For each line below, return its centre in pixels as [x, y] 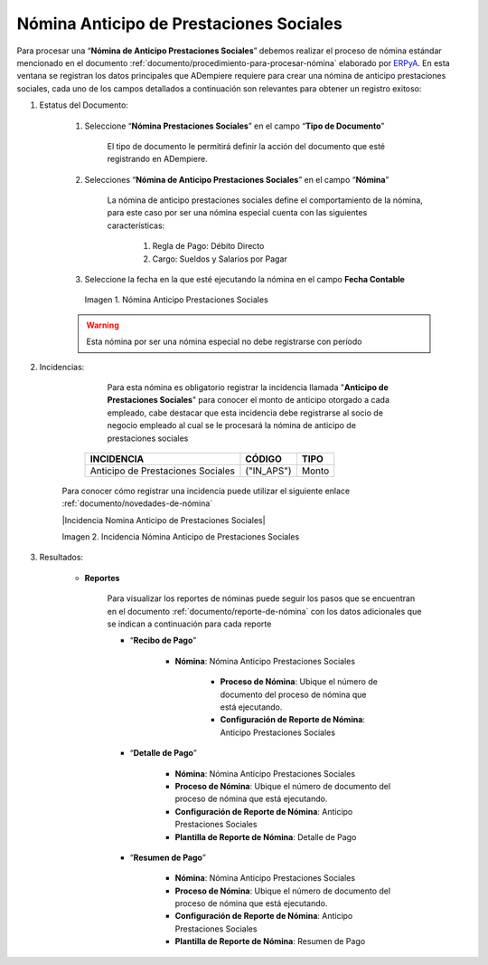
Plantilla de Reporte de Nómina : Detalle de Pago [266, 836]
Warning [103, 325]
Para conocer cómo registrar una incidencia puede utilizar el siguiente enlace [206, 491]
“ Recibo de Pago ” [163, 640]
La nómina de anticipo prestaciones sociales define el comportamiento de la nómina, [265, 200]
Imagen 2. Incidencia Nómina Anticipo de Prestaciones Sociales [181, 537]
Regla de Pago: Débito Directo [208, 246]
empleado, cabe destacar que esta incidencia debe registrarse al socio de [245, 413]
